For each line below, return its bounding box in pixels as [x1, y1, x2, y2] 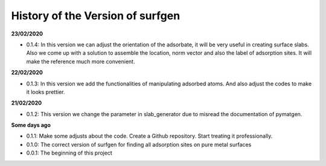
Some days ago [11, 121, 51, 129]
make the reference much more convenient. [26, 58, 135, 65]
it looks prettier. [26, 88, 66, 96]
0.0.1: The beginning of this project [26, 149, 113, 156]
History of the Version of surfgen [11, 9, 181, 22]
